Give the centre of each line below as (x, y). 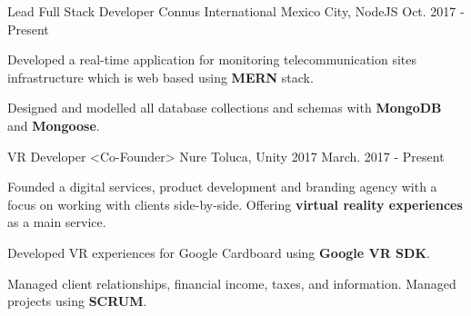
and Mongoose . (54, 125)
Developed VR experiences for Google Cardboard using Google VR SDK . (219, 252)
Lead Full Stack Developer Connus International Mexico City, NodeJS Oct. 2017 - (236, 11)
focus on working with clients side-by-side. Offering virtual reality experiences (235, 204)
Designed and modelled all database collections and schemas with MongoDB (225, 108)
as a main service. (57, 222)
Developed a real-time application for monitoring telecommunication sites (212, 59)
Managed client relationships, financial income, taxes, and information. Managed (232, 283)
